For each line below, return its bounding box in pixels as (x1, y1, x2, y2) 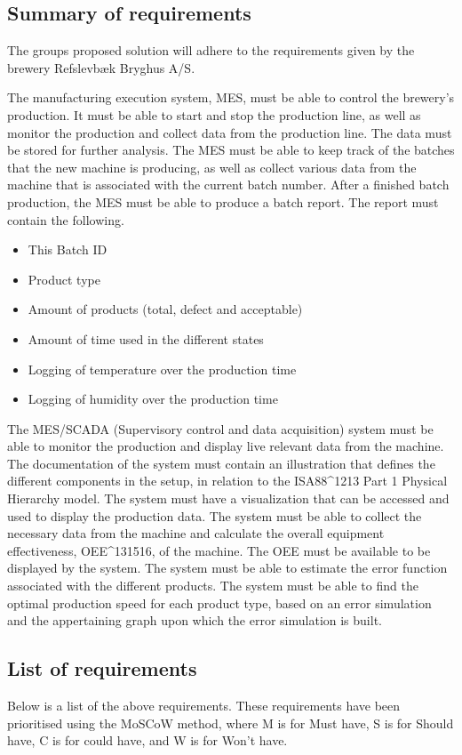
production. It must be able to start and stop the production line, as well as (7, 105, 421, 124)
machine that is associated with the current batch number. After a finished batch (7, 175, 450, 194)
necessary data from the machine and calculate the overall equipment (7, 524, 385, 542)
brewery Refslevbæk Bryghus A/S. (7, 58, 195, 76)
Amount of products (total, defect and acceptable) (28, 300, 303, 318)
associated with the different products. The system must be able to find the (7, 576, 418, 595)
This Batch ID (28, 240, 108, 259)
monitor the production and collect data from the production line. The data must (7, 123, 452, 141)
